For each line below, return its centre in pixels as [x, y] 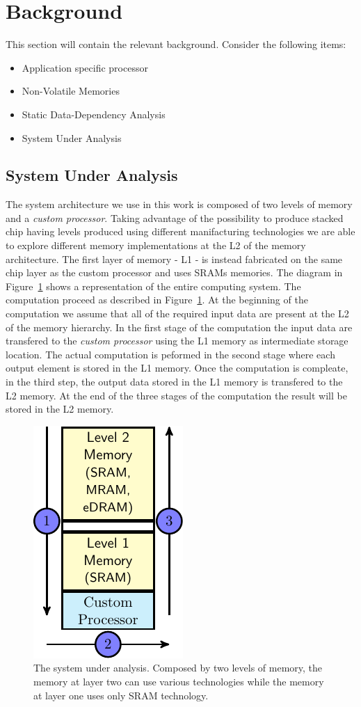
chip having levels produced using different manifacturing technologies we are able [180, 231]
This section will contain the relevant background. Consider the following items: [176, 44]
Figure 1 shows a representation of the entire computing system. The [153, 286]
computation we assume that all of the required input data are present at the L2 [177, 313]
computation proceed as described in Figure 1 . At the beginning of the [157, 300]
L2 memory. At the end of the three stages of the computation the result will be [176, 395]
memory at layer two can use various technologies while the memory [179, 681]
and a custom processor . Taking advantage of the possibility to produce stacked [175, 217]
